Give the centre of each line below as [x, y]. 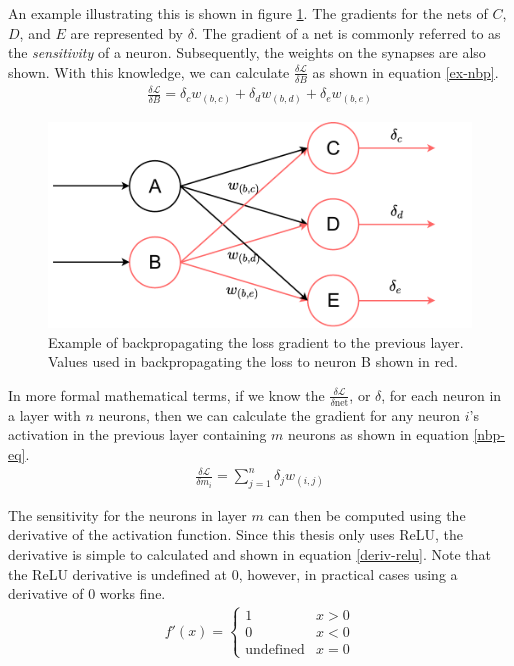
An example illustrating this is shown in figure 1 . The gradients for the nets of [248, 13]
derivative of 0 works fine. [87, 593]
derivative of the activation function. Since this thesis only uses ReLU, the [236, 534]
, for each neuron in [441, 394]
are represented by [126, 32]
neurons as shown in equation [378, 434]
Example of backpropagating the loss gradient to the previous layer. [256, 341]
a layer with [44, 414]
